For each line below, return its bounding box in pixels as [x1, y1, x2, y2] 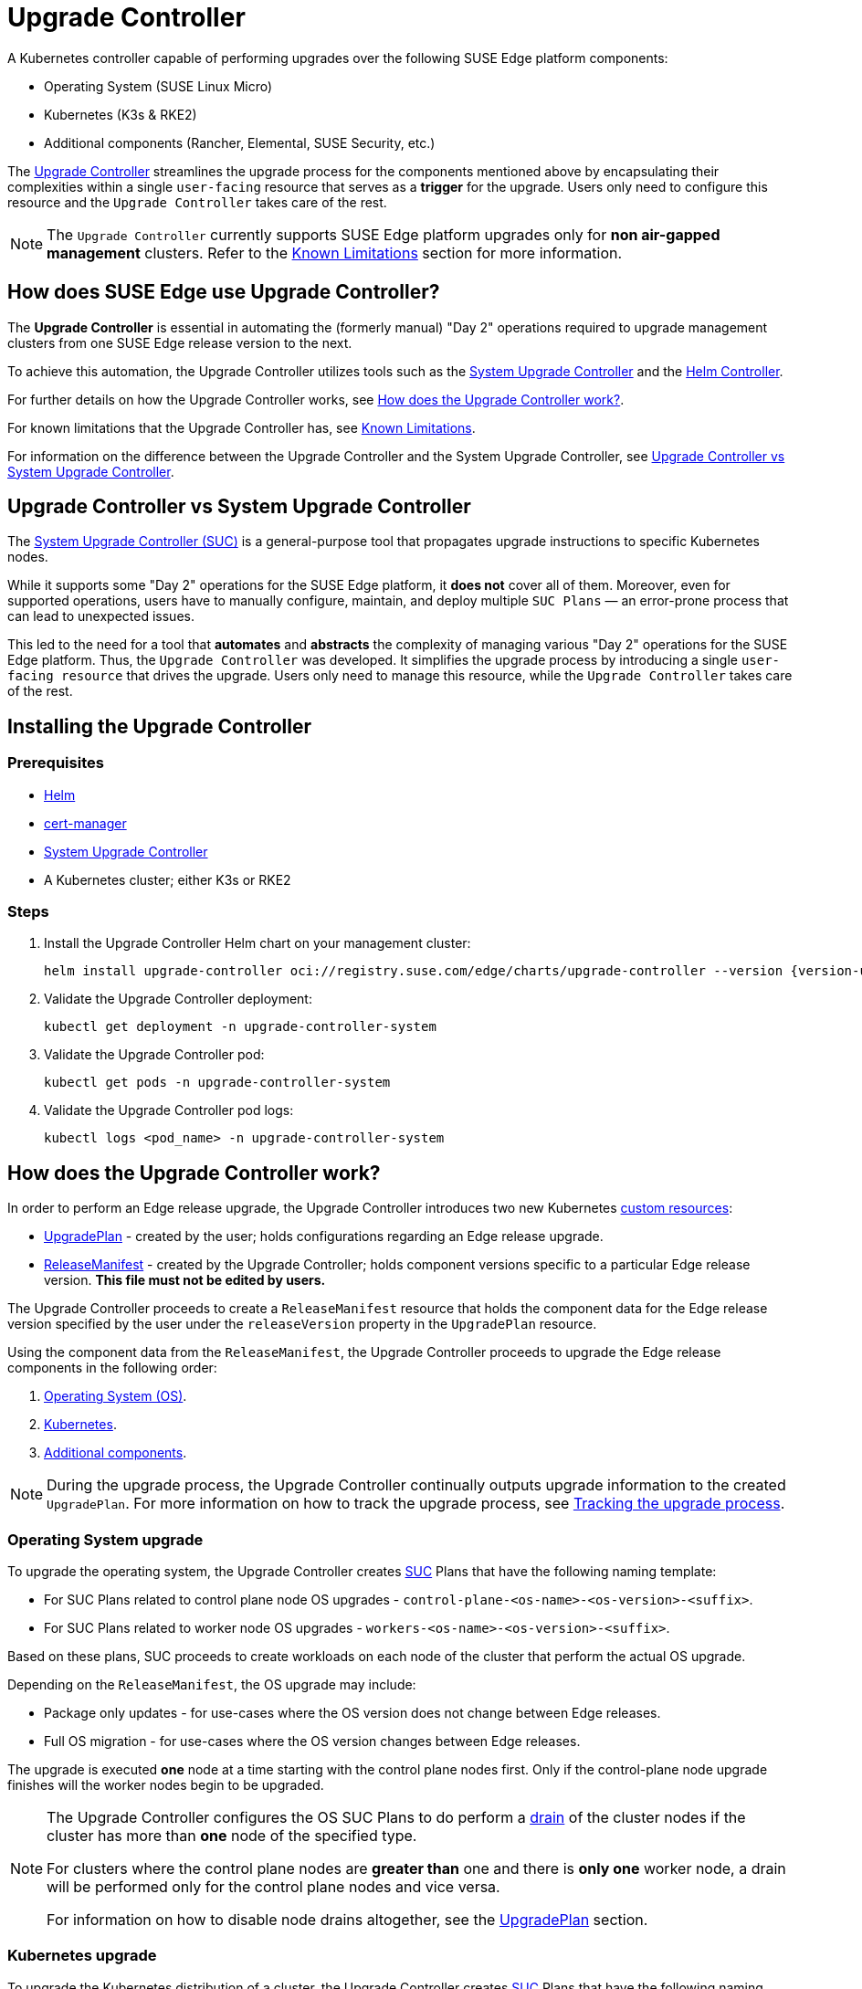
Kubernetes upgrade [7, 1946, 157, 1965]
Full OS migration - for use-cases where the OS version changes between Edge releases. [44, 1733, 581, 1749]
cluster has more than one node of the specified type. [47, 1826, 417, 1845]
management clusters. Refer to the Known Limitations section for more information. [47, 243, 623, 262]
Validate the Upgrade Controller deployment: [44, 991, 312, 1007]
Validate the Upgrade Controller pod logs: [44, 1102, 294, 1119]
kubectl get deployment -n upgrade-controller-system [44, 1019, 436, 1035]
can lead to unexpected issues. [7, 608, 194, 625]
